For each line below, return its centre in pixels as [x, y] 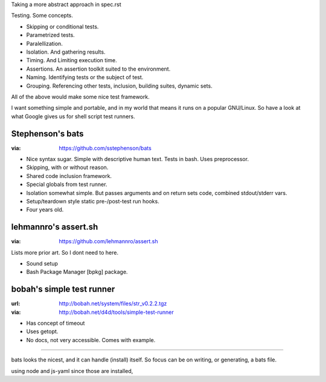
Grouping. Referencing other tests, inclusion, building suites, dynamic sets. [119, 86]
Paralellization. [44, 43]
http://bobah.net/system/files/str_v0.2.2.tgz [113, 304]
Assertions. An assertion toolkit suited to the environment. [98, 69]
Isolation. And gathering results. [66, 52]
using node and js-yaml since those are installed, [72, 371]
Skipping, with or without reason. [67, 167]
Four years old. [45, 210]
